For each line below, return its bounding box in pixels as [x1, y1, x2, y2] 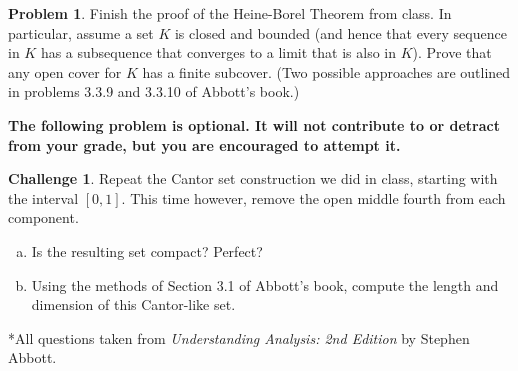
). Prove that [412, 42, 492, 63]
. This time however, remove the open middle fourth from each [121, 187, 506, 208]
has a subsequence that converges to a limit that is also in [40, 42, 397, 63]
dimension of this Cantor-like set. [31, 294, 236, 315]
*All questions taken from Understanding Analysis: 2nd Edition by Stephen [8, 327, 470, 348]
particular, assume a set [8, 22, 154, 43]
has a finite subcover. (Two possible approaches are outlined [142, 61, 511, 82]
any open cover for [8, 61, 122, 82]
